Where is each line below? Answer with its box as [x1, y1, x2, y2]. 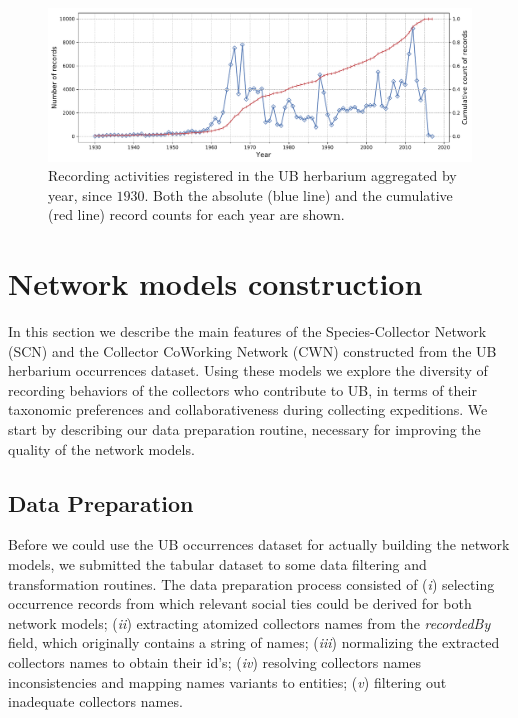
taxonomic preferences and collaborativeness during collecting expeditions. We [8, 399, 488, 420]
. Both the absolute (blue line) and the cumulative [144, 184, 453, 205]
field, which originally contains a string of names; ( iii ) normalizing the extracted [8, 632, 500, 653]
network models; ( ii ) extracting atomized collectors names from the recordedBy [8, 612, 491, 633]
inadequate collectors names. [8, 691, 183, 712]
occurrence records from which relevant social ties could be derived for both [8, 593, 472, 614]
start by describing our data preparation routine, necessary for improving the [8, 419, 481, 440]
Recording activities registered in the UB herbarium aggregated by [48, 165, 457, 186]
